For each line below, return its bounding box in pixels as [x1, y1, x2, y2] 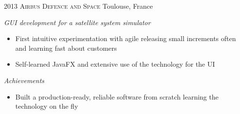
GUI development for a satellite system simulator [4, 17, 151, 27]
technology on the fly [15, 101, 78, 111]
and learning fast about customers [15, 43, 117, 53]
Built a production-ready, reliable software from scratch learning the [15, 91, 219, 101]
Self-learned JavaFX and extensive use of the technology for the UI [15, 59, 215, 69]
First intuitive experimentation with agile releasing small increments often [15, 33, 236, 43]
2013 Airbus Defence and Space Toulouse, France [4, 1, 153, 11]
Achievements [4, 75, 45, 85]
